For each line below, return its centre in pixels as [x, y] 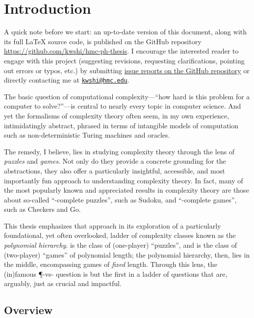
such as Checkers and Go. [42, 209]
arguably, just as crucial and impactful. [63, 283]
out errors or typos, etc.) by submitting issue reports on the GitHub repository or [127, 70]
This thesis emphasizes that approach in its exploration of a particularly [113, 225]
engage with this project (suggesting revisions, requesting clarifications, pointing [124, 60]
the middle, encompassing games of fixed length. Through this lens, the [111, 264]
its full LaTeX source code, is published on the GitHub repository [103, 41]
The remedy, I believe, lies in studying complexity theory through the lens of [119, 151]
